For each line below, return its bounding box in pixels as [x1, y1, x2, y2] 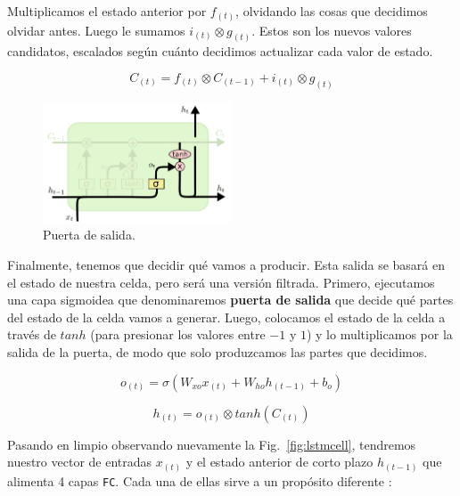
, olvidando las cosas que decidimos [235, 2, 428, 20]
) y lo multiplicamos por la [306, 325, 453, 344]
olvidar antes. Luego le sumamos [7, 20, 185, 39]
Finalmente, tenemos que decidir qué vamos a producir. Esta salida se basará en [7, 255, 445, 273]
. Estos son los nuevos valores [251, 20, 412, 39]
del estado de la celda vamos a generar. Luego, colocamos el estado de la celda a [7, 307, 446, 326]
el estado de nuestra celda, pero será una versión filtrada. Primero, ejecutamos [7, 272, 435, 291]
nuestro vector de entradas [7, 452, 152, 471]
